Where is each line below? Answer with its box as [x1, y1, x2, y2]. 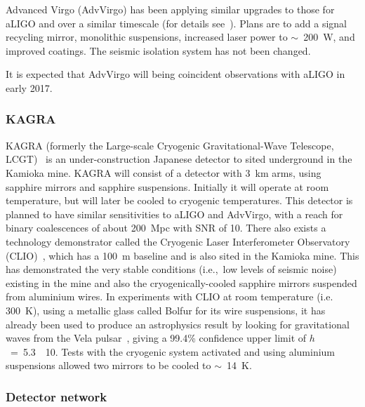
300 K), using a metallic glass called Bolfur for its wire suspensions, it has [6, 302, 326, 317]
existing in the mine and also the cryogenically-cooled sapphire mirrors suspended [6, 275, 357, 290]
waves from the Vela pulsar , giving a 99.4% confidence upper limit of [6, 331, 307, 345]
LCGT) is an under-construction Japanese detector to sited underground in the [6, 152, 352, 166]
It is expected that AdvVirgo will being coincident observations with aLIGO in [6, 67, 345, 81]
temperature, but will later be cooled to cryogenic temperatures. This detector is [6, 193, 353, 208]
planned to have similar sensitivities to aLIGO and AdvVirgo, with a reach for [6, 206, 343, 221]
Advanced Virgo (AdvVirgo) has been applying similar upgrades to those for [6, 2, 335, 16]
